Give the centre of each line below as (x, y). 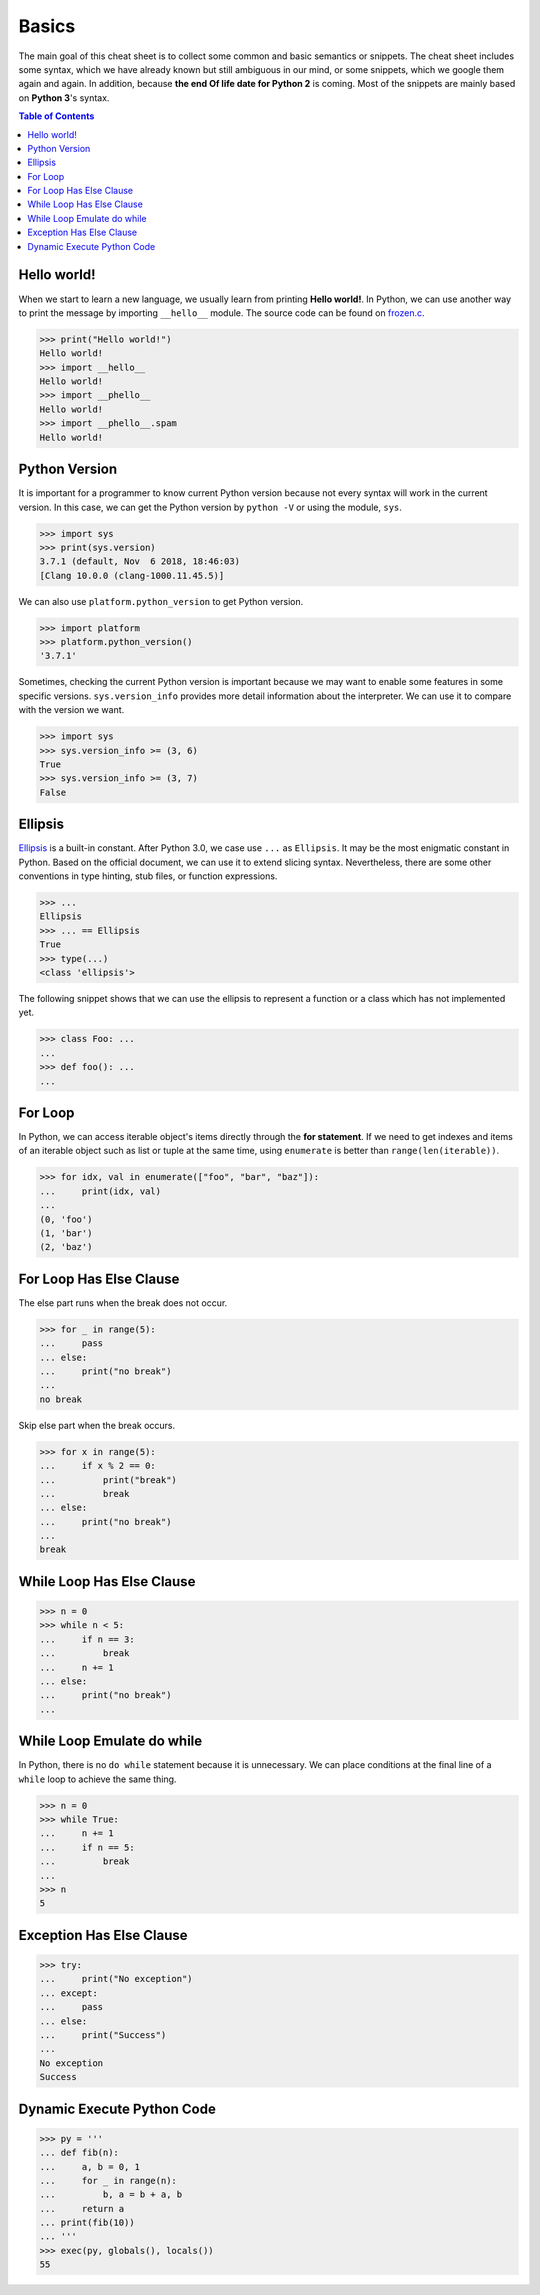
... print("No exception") (116, 1979)
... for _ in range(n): (108, 2180)
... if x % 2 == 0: (98, 1466)
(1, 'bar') (66, 1233)
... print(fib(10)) (87, 2223)
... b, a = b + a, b (111, 2194)
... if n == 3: (87, 1639)
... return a (82, 2208)
